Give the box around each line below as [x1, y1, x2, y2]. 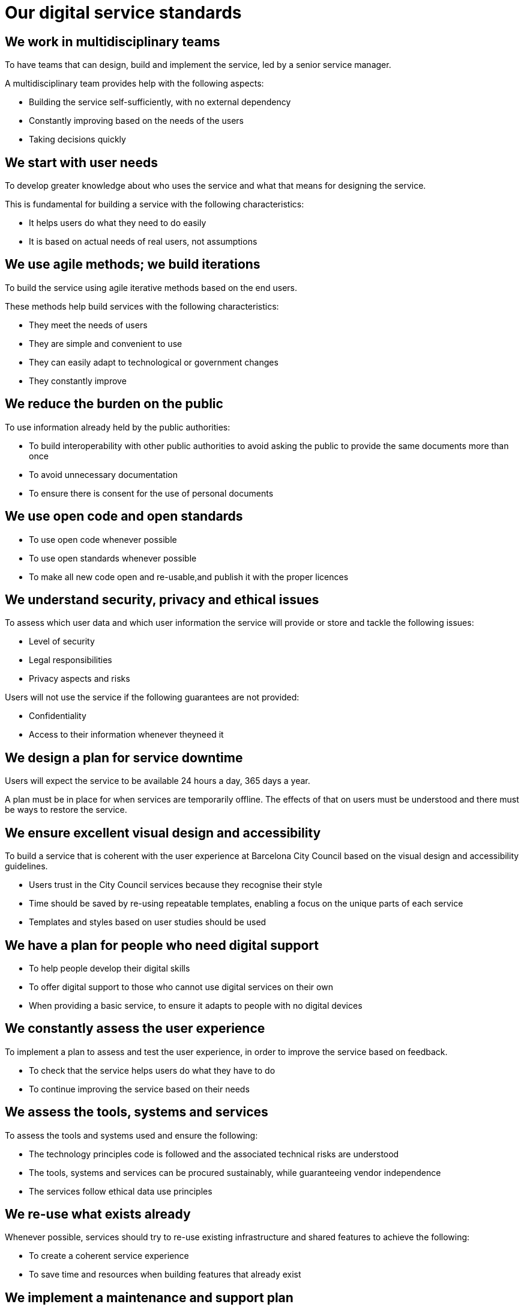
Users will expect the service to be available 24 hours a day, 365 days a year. [5, 776, 310, 786]
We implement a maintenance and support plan [5, 1290, 294, 1305]
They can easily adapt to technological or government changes [29, 357, 279, 367]
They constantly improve [29, 375, 127, 386]
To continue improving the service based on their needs [29, 1083, 250, 1094]
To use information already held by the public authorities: [5, 421, 230, 432]
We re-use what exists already [5, 1207, 191, 1222]
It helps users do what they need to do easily [29, 218, 206, 228]
